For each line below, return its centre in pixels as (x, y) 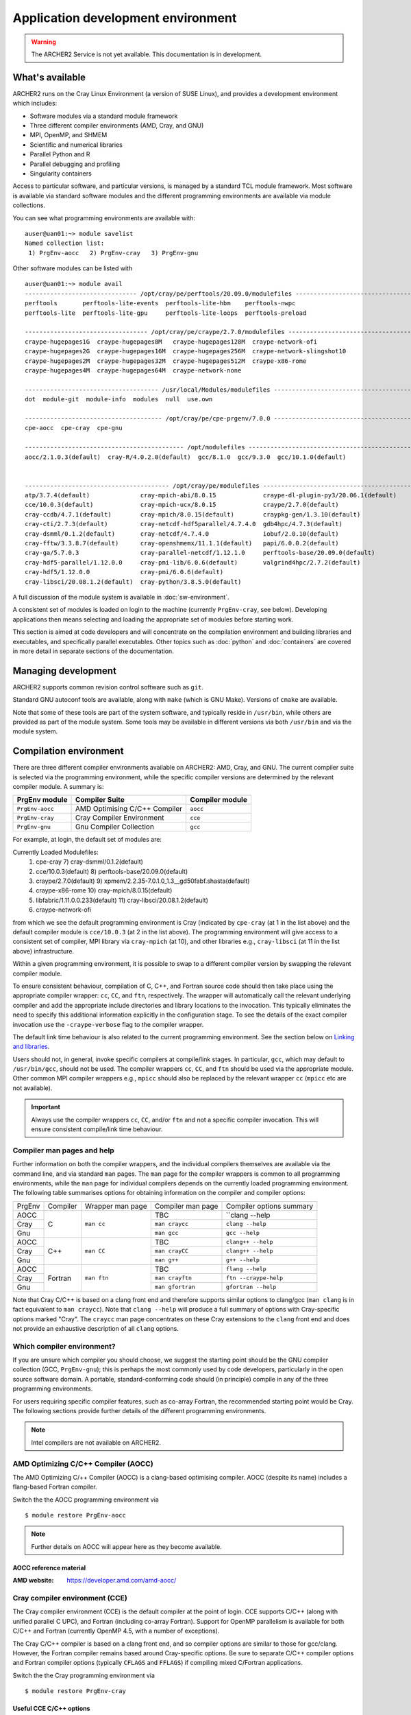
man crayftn (173, 1278)
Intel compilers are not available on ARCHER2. (96, 1442)
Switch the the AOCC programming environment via (86, 1500)
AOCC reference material (49, 1568)
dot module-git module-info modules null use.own (119, 399)
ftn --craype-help (254, 1278)
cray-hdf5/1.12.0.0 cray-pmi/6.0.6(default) (124, 572)
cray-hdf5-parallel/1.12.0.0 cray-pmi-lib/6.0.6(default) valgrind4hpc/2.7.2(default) (193, 562)
